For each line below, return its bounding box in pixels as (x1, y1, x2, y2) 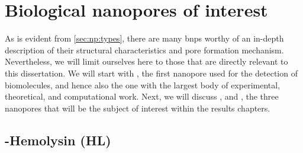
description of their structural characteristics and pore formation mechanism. (5, 43, 284, 56)
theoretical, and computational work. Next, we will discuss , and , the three (5, 90, 279, 103)
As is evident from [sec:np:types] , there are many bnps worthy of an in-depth (5, 32, 284, 44)
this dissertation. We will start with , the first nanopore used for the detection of (5, 66, 298, 79)
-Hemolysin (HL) (5, 130, 111, 149)
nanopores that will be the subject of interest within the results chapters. (5, 101, 270, 114)
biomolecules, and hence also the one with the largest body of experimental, (5, 78, 281, 91)
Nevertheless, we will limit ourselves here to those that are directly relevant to (5, 55, 288, 68)
